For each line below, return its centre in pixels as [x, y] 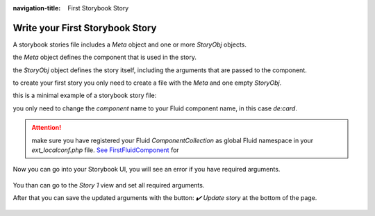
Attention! [47, 128]
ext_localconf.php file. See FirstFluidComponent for [106, 150]
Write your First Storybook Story [85, 28]
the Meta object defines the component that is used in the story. [105, 57]
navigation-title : [37, 8]
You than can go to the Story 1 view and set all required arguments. [109, 185]
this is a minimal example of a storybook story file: [85, 95]
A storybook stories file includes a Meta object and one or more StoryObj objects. [130, 44]
